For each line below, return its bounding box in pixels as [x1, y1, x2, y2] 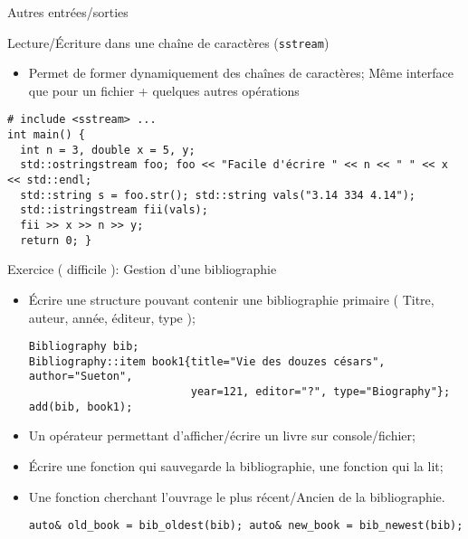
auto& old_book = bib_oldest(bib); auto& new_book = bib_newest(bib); [28, 519, 463, 533]
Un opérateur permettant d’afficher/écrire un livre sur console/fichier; [28, 426, 415, 445]
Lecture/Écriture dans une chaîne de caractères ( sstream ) [7, 33, 330, 52]
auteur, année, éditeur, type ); [28, 307, 196, 326]
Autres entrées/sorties [7, 3, 129, 21]
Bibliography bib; [28, 340, 139, 354]
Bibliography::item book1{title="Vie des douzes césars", [28, 355, 386, 368]
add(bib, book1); [28, 400, 133, 413]
